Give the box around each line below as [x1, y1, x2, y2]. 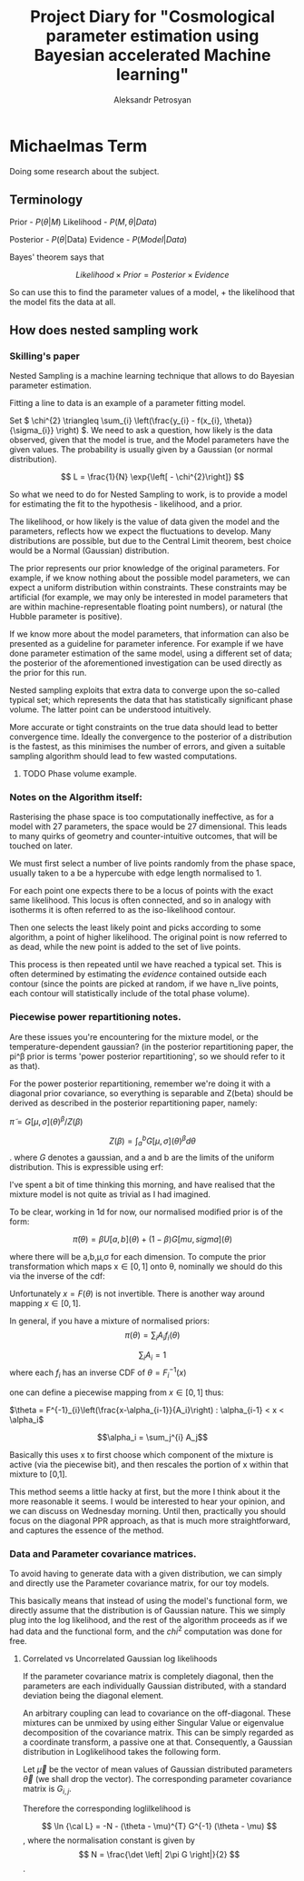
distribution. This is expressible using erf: [9, 1161, 164, 1173]
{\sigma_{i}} [9, 425, 54, 436]
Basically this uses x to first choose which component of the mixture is [9, 1449, 274, 1460]
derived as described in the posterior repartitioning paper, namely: [9, 1097, 258, 1108]
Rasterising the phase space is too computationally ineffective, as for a [9, 811, 274, 823]
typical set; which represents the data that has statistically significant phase [9, 695, 293, 706]
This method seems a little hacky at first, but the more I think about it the [9, 1486, 281, 1497]
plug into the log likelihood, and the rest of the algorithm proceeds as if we [9, 1615, 288, 1626]
